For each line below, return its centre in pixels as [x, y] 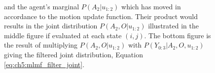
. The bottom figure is [178, 35]
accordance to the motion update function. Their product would [101, 16]
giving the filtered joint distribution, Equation [73, 54]
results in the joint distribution [51, 26]
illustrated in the [173, 26]
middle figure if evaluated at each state [63, 35]
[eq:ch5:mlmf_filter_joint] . [44, 64]
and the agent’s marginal [42, 6]
